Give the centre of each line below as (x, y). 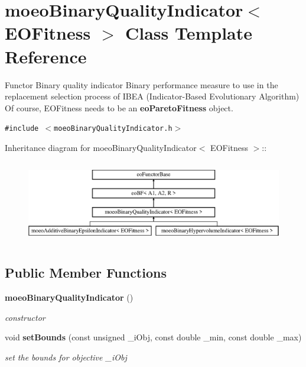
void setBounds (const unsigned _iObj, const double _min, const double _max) (153, 337)
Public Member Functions (86, 273)
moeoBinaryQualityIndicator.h (113, 129)
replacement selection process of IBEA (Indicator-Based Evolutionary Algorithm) (152, 96)
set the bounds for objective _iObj (66, 357)
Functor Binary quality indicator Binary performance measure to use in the (141, 84)
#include (22, 129)
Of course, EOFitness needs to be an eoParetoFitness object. (119, 107)
